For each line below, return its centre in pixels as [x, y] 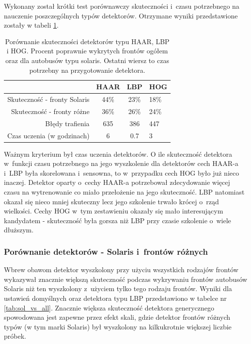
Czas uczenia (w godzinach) [48, 135]
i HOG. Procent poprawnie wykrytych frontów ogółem [87, 51]
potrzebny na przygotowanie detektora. [87, 70]
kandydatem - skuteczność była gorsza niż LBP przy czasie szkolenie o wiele [118, 220]
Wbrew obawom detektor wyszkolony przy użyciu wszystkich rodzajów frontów [121, 270]
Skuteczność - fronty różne [50, 111]
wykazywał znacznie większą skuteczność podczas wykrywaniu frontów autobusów [126, 279]
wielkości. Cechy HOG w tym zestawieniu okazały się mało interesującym [114, 211]
